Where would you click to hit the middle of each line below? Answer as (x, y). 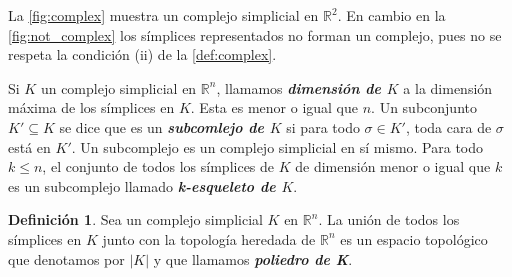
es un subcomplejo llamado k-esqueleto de (142, 185)
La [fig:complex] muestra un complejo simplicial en (163, 15)
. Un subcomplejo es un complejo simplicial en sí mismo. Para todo (277, 146)
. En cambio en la (391, 15)
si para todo (323, 126)
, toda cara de (448, 126)
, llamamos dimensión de (298, 87)
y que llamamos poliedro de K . (253, 258)
